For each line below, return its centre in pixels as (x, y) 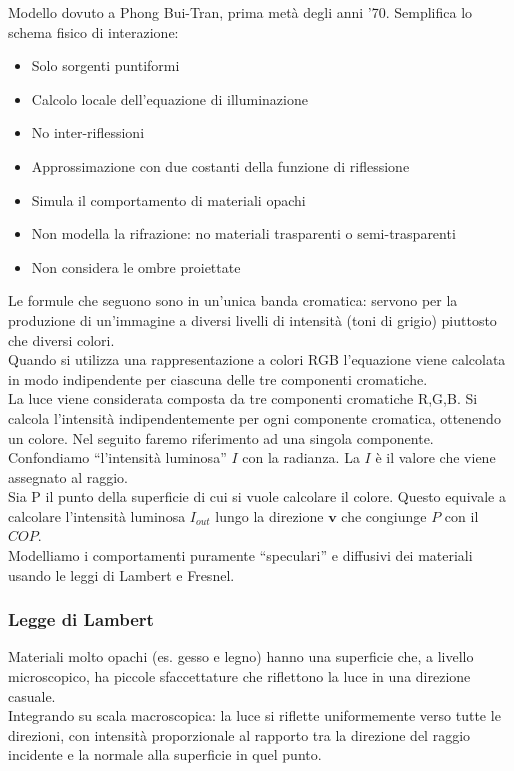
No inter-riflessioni (88, 132)
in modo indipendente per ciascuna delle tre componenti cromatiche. (218, 378)
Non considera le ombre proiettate (136, 266)
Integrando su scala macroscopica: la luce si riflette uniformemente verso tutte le (254, 715)
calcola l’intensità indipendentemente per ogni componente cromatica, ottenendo (254, 417)
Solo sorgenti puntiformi (105, 65)
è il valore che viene (435, 457)
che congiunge (384, 515)
